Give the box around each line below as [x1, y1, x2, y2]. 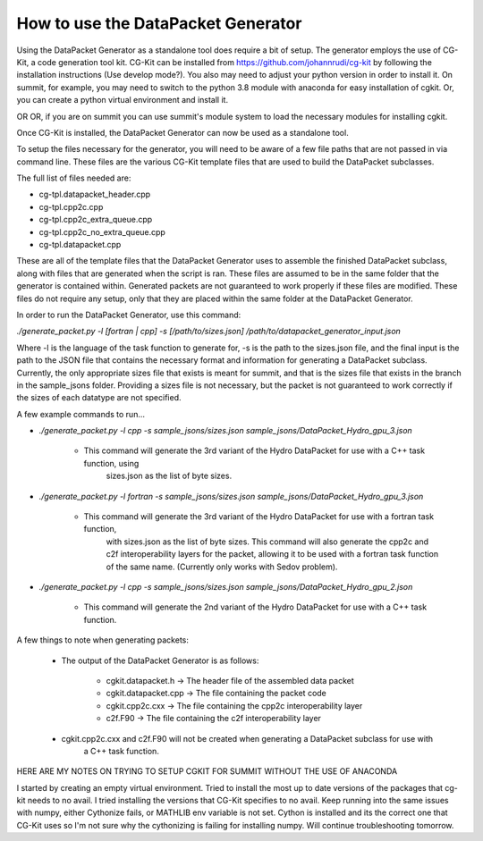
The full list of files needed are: [16, 172, 131, 183]
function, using [83, 458, 140, 468]
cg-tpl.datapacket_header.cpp [38, 189, 151, 200]
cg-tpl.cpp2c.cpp [38, 201, 104, 212]
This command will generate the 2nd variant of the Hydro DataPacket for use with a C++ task [83, 601, 428, 612]
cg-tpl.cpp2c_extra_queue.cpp [38, 214, 153, 225]
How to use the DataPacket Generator [16, 13, 302, 33]
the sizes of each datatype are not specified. [16, 392, 182, 403]
